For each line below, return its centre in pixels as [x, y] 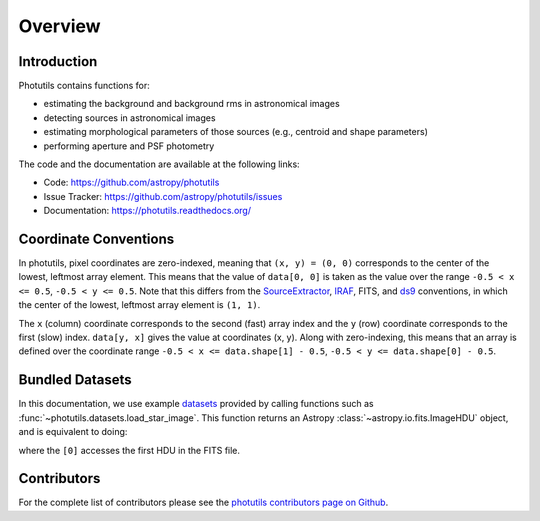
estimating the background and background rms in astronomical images [191, 104]
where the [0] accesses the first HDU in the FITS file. [129, 450]
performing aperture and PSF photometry [129, 146]
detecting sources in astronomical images [129, 117]
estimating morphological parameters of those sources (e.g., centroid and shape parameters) [236, 132]
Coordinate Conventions [96, 239]
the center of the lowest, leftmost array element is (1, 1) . [139, 305]
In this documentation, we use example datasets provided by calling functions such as [196, 404]
